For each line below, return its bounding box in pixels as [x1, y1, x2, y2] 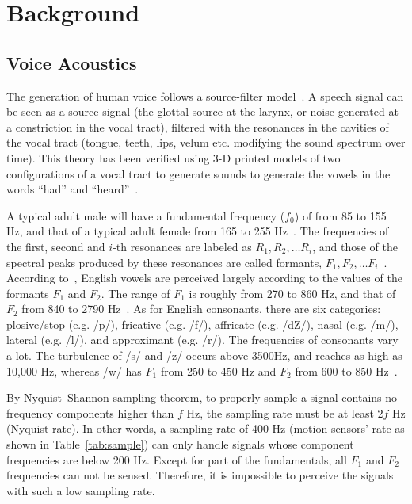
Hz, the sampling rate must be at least [186, 404, 374, 421]
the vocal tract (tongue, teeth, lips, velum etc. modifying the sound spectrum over [6, 134, 406, 151]
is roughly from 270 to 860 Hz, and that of [189, 284, 396, 301]
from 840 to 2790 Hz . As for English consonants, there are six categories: [21, 300, 381, 317]
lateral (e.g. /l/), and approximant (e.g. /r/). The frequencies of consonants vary [6, 331, 399, 348]
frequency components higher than [6, 404, 174, 421]
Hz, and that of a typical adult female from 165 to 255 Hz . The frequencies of [6, 223, 389, 239]
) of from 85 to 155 [294, 207, 387, 223]
